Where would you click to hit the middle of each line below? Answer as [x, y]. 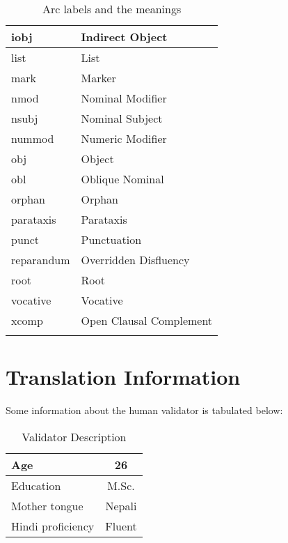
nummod [33, 138]
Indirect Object [124, 37]
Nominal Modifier [124, 98]
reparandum [41, 260]
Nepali [121, 505]
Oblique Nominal [122, 179]
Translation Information [123, 377]
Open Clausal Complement [147, 320]
